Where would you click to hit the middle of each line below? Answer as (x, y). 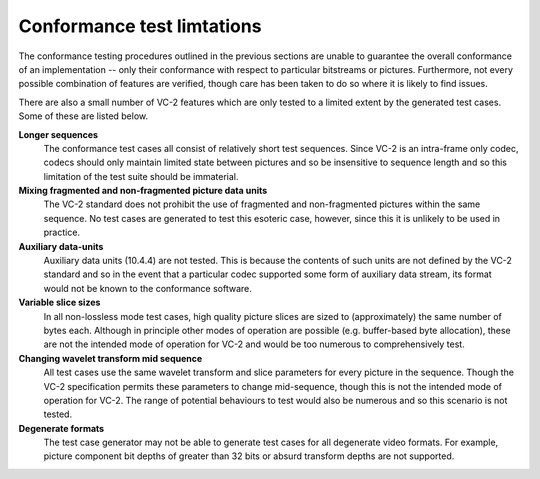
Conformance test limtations (140, 26)
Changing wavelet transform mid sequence (110, 358)
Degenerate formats (61, 428)
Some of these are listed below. (83, 116)
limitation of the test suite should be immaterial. (141, 176)
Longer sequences (58, 134)
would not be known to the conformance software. (147, 288)
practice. (61, 232)
